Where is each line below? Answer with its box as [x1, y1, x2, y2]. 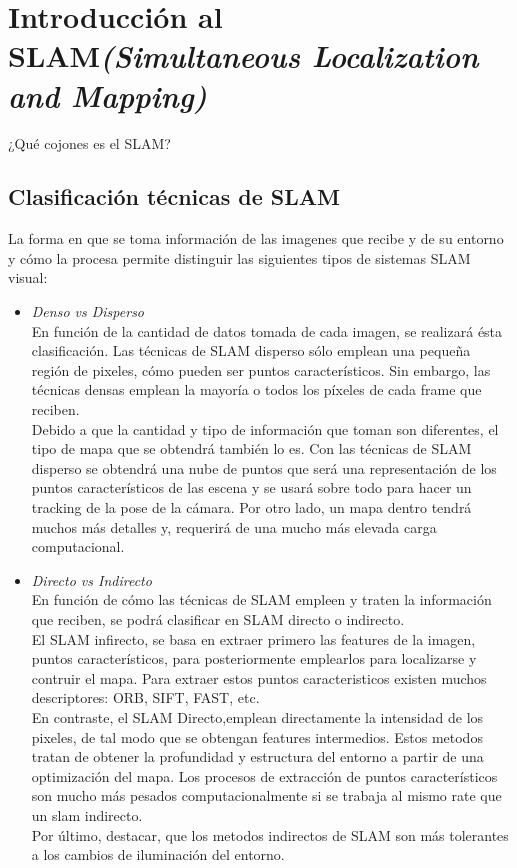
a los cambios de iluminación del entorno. [31, 844, 285, 865]
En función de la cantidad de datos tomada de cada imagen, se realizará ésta [31, 320, 503, 341]
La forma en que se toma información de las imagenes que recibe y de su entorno [8, 228, 504, 249]
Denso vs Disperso [31, 301, 145, 322]
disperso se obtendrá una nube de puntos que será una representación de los [31, 457, 497, 478]
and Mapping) [8, 74, 207, 116]
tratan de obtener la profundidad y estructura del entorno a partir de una [31, 746, 484, 767]
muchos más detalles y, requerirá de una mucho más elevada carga [31, 516, 437, 537]
